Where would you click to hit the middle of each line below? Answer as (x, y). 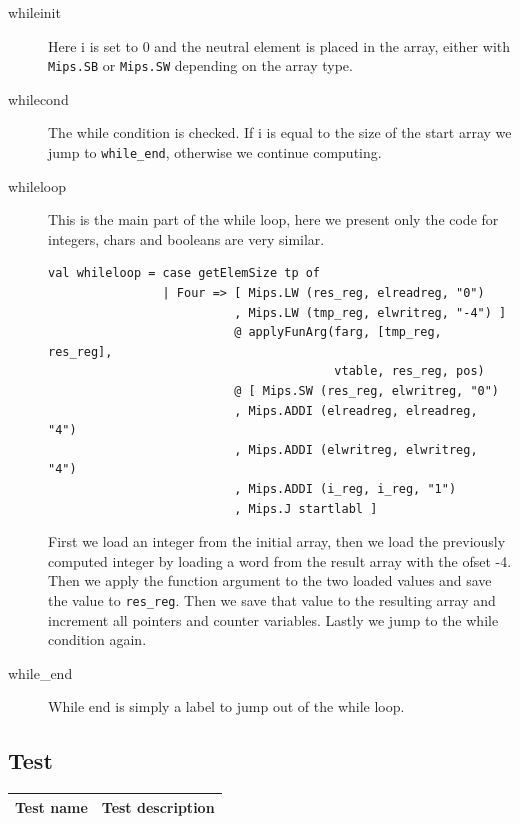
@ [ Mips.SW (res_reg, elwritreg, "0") (367, 391)
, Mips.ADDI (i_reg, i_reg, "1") (345, 489)
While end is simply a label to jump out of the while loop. (226, 706)
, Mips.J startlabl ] (306, 508)
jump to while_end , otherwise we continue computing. (215, 152)
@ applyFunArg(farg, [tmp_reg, (338, 332)
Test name (51, 806)
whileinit (34, 12)
